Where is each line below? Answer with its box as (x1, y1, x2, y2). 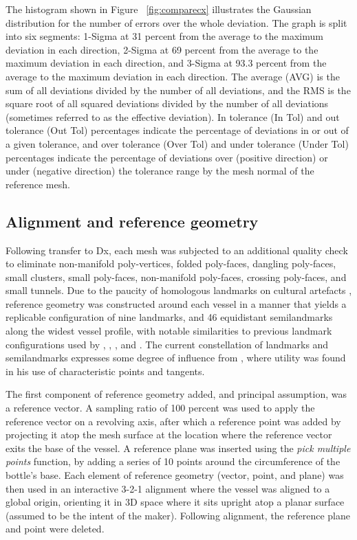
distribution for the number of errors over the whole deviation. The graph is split (6, 15, 347, 30)
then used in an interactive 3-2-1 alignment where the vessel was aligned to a (6, 481, 330, 495)
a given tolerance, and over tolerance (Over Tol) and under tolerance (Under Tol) (6, 136, 349, 150)
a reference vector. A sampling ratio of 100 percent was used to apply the (6, 401, 315, 415)
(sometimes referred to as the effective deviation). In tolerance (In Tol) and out (6, 109, 340, 124)
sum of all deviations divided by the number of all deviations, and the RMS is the (6, 82, 351, 97)
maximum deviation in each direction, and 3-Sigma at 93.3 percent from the (6, 56, 327, 70)
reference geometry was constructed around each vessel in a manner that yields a (6, 296, 347, 311)
